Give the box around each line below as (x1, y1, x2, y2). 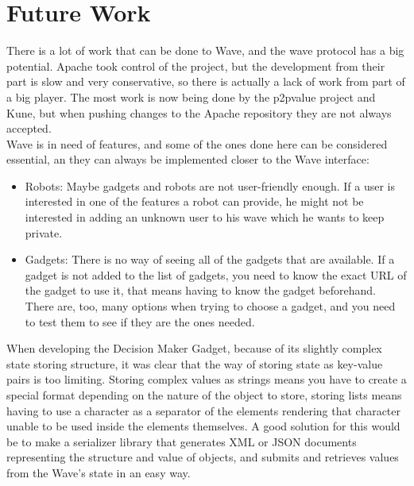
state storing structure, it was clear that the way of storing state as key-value (6, 355, 383, 372)
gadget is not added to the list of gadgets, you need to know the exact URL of (25, 266, 407, 283)
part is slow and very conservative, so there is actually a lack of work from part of (6, 73, 405, 90)
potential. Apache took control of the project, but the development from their (6, 57, 385, 74)
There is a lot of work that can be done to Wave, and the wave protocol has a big (6, 42, 404, 59)
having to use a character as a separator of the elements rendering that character (6, 402, 401, 418)
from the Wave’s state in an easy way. (6, 464, 191, 480)
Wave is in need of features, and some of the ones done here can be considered (6, 135, 388, 152)
